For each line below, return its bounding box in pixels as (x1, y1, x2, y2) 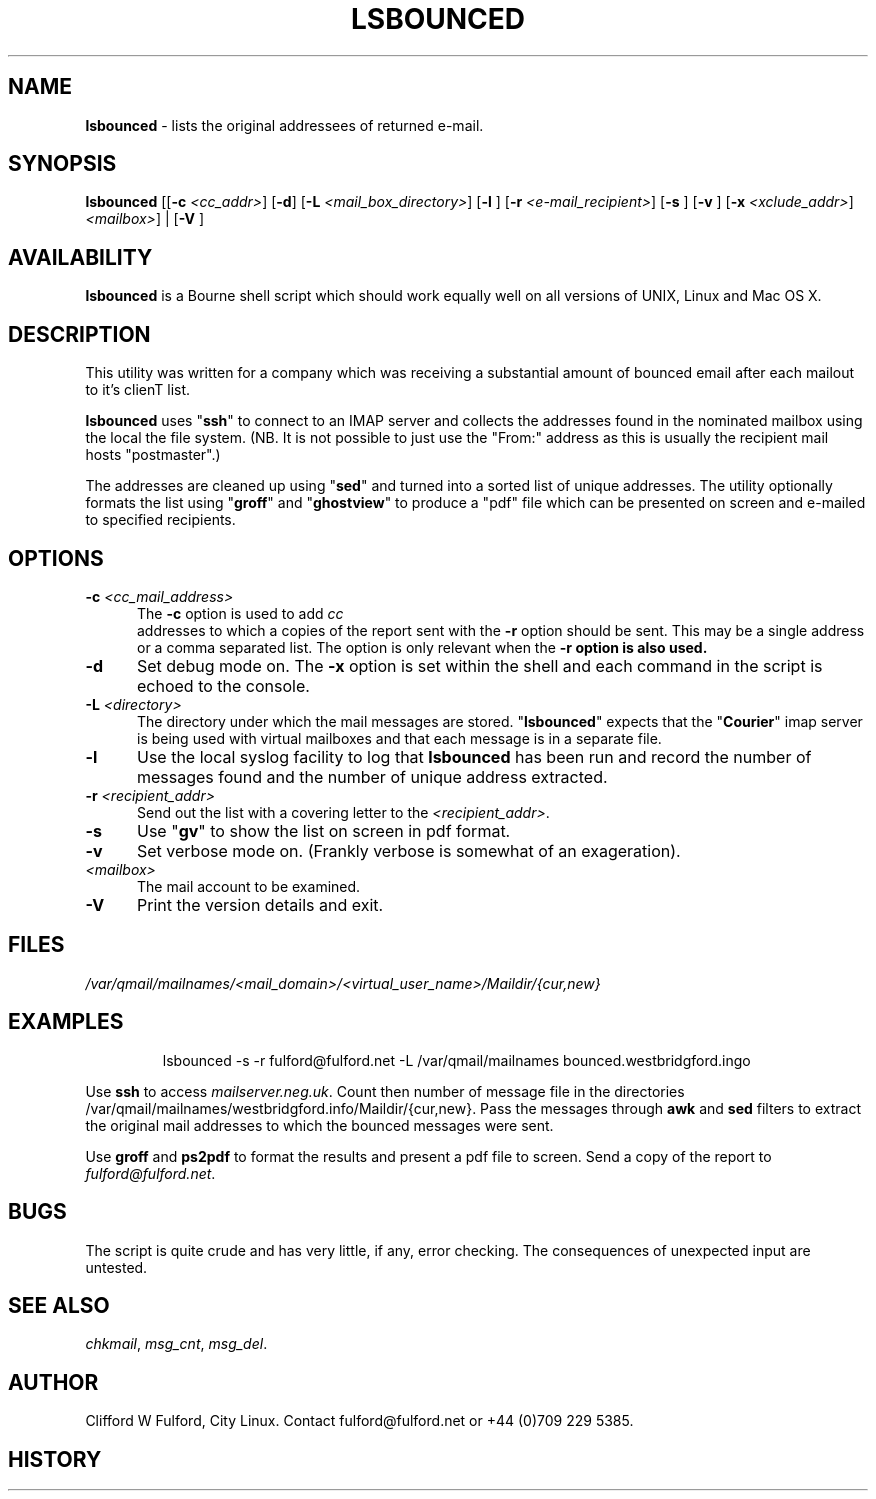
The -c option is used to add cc (137, 604, 344, 622)
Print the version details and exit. (136, 894, 384, 915)
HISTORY (8, 1446, 102, 1472)
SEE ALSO (8, 1292, 110, 1318)
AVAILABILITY (8, 244, 153, 270)
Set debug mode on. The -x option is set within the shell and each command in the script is (136, 655, 823, 676)
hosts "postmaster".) (85, 446, 221, 464)
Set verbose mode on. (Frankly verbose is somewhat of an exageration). (136, 840, 681, 861)
